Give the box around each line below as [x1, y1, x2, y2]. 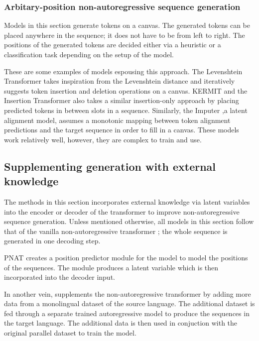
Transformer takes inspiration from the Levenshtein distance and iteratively [4, 76, 235, 86]
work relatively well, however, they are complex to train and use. [4, 134, 202, 144]
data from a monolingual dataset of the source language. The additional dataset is [4, 298, 255, 309]
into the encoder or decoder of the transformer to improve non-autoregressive [4, 206, 240, 217]
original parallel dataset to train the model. [4, 328, 136, 338]
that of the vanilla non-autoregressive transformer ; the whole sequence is [4, 226, 228, 236]
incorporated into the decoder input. [4, 272, 115, 282]
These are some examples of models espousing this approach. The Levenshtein [4, 66, 243, 76]
